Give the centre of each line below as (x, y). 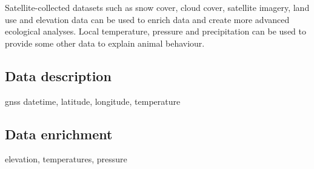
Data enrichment (59, 134)
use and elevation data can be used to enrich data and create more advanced (147, 19)
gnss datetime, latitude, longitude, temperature (93, 101)
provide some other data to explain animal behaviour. (105, 43)
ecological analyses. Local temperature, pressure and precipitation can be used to (155, 31)
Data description (58, 75)
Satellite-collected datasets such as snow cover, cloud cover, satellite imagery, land (157, 7)
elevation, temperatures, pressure (66, 159)
